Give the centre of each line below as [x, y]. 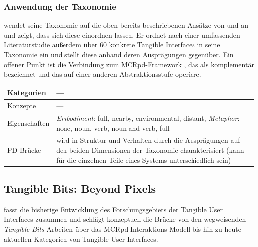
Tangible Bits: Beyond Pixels [80, 189]
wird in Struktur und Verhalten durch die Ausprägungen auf [148, 140]
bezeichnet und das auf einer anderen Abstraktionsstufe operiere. [103, 74]
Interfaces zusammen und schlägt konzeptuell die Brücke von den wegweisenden [125, 219]
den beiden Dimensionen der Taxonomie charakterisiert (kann [150, 150]
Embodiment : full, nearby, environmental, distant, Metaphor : [148, 118]
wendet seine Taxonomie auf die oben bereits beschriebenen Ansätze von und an [126, 25]
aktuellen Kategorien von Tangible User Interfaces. [81, 238]
